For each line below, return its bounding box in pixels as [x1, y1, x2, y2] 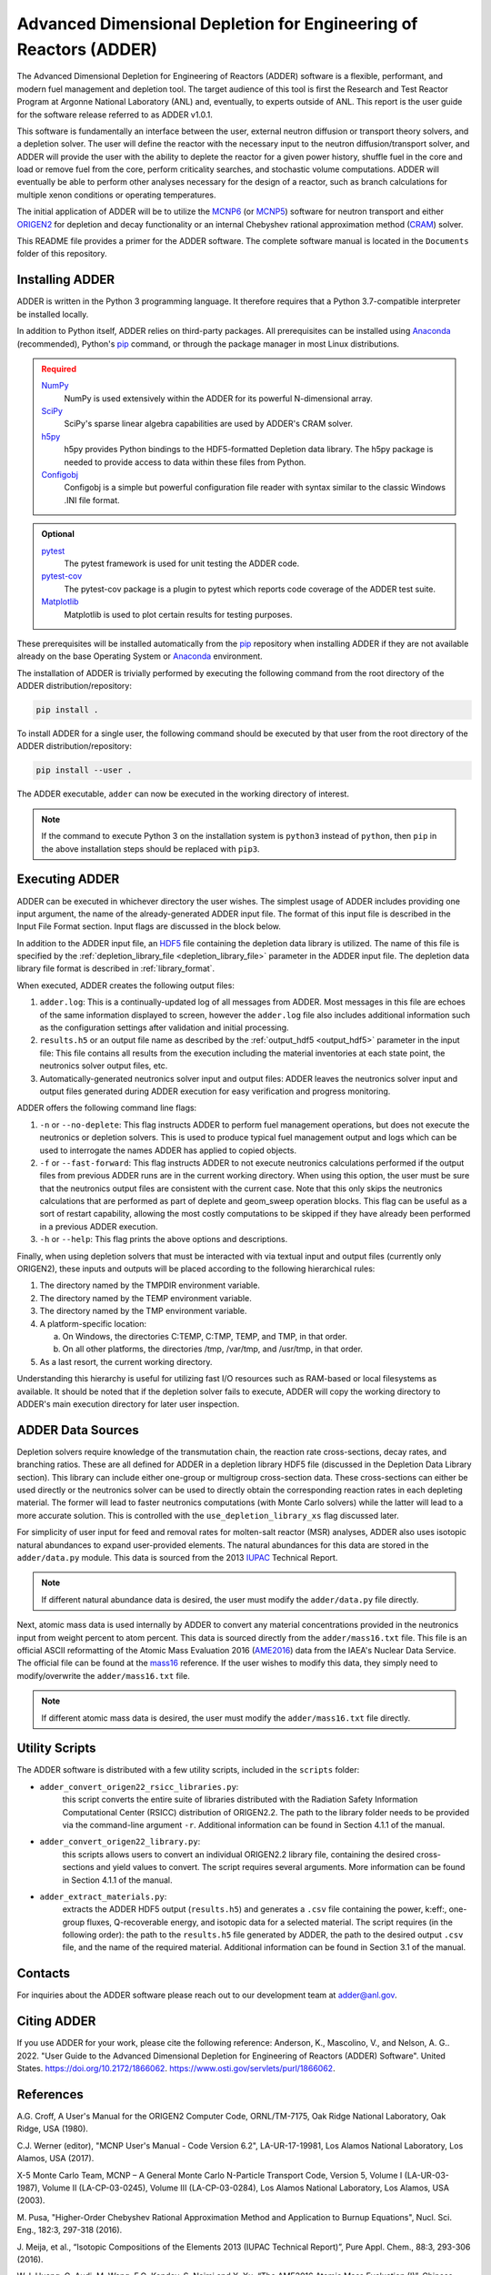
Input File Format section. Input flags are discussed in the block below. [16, 921, 282, 932]
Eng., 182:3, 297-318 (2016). [16, 2225, 123, 2236]
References [16, 2087, 84, 2102]
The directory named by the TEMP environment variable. [39, 1292, 252, 1303]
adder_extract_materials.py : [39, 1891, 167, 1902]
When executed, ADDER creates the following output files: [16, 979, 235, 991]
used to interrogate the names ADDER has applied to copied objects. [39, 1145, 297, 1156]
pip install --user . [35, 765, 133, 775]
